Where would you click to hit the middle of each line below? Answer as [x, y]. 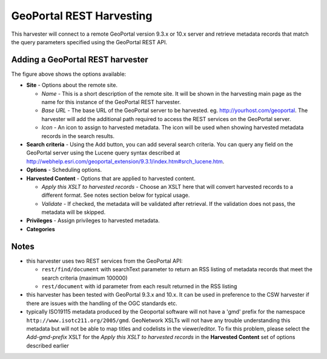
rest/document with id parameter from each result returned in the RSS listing [139, 286]
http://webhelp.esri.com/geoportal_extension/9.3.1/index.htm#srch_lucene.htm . [125, 161]
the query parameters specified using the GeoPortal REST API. [89, 42]
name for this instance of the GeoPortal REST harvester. [111, 102]
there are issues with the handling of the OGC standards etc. [102, 303]
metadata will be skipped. [74, 212]
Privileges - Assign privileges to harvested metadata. [93, 220]
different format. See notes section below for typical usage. [116, 195]
